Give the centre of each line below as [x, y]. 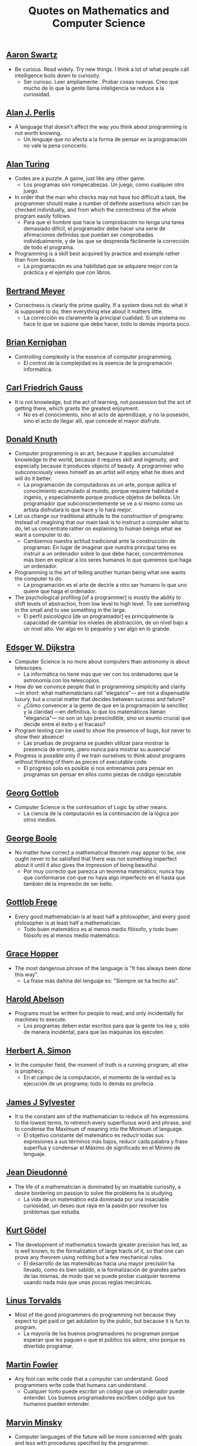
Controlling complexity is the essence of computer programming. [94, 356]
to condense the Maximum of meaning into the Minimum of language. [99, 1129]
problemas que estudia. [52, 1212]
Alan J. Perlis [31, 113]
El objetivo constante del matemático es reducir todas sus [94, 1135]
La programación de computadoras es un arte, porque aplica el [100, 485]
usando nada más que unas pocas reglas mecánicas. [88, 1282]
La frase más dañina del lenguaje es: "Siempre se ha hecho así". [101, 981]
